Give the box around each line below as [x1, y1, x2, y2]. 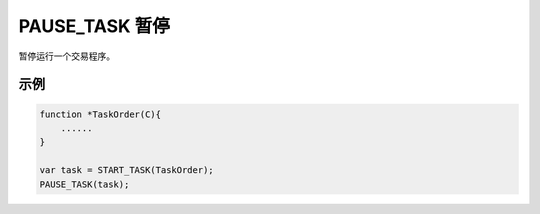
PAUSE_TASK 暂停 [18, 15, 170, 37]
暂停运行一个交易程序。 [18, 50, 115, 62]
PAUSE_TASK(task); [39, 178, 130, 190]
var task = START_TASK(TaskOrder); [39, 165, 214, 176]
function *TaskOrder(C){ [39, 108, 162, 120]
